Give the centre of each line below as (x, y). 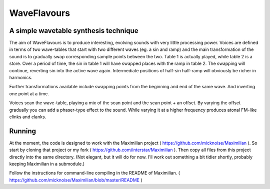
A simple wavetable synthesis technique (74, 31)
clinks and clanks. (28, 117)
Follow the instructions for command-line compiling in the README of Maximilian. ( (94, 173)
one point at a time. (29, 94)
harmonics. (21, 78)
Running (23, 131)
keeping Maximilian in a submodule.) (47, 164)
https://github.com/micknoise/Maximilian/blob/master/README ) (76, 180)
